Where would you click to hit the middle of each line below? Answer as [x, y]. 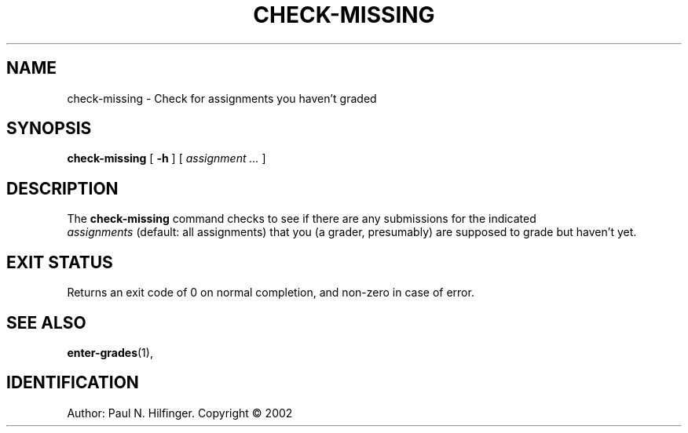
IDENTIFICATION [73, 383]
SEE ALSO [46, 322]
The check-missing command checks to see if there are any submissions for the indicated [302, 219]
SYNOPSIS [49, 129]
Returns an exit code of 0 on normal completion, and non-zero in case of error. [271, 293]
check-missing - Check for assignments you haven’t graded [222, 98]
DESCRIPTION [62, 188]
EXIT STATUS [60, 262]
